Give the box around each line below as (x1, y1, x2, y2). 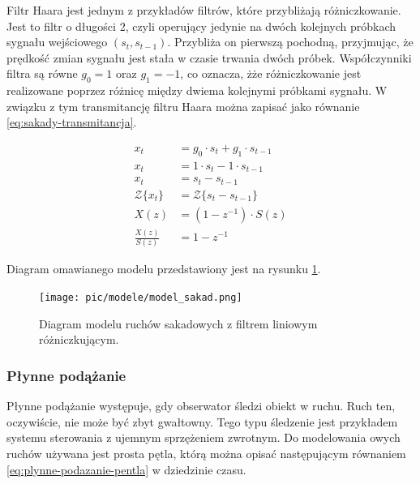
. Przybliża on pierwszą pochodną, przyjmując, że (167, 33, 414, 50)
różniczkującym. (39, 331, 119, 348)
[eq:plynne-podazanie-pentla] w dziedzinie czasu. (6, 460, 246, 478)
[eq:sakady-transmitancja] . (6, 114, 137, 131)
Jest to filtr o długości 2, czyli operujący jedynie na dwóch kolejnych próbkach (6, 17, 396, 34)
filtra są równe (6, 65, 78, 82)
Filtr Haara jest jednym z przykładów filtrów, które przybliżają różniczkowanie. (6, 2, 401, 18)
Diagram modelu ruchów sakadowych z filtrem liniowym (39, 315, 318, 332)
